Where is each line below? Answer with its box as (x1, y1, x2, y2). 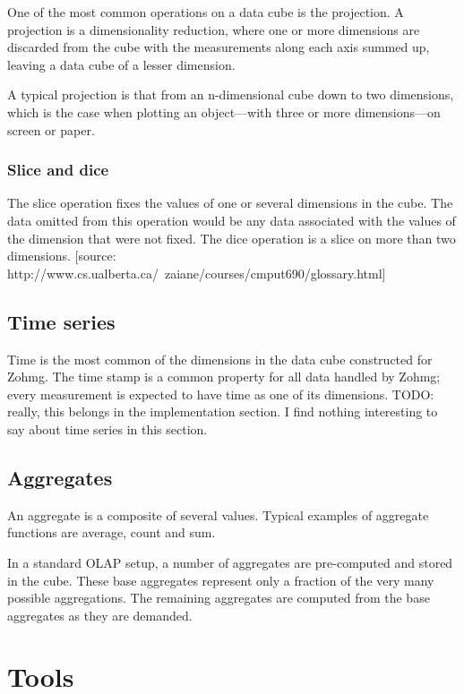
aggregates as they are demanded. (7, 605, 193, 624)
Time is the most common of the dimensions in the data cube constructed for (7, 349, 433, 368)
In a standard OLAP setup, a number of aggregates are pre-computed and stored (7, 553, 453, 571)
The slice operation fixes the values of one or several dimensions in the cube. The (7, 193, 453, 212)
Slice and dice (7, 159, 109, 181)
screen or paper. (7, 120, 95, 139)
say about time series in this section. (7, 419, 208, 438)
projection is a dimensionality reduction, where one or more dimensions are (7, 20, 420, 39)
